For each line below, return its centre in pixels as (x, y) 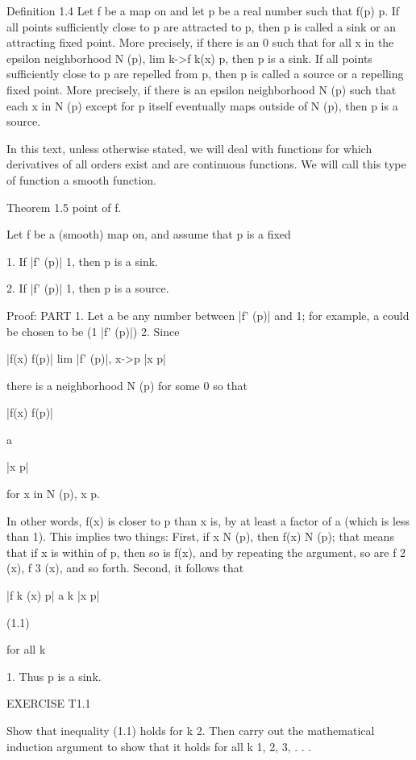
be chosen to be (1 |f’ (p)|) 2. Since (93, 331)
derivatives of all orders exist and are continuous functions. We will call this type (206, 164)
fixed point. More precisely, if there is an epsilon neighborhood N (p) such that (202, 89)
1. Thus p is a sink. (54, 676)
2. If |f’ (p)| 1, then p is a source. (88, 288)
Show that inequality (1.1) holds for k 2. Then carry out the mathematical (191, 730)
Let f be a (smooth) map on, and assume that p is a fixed (149, 234)
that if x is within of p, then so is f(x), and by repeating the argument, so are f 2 (206, 552)
